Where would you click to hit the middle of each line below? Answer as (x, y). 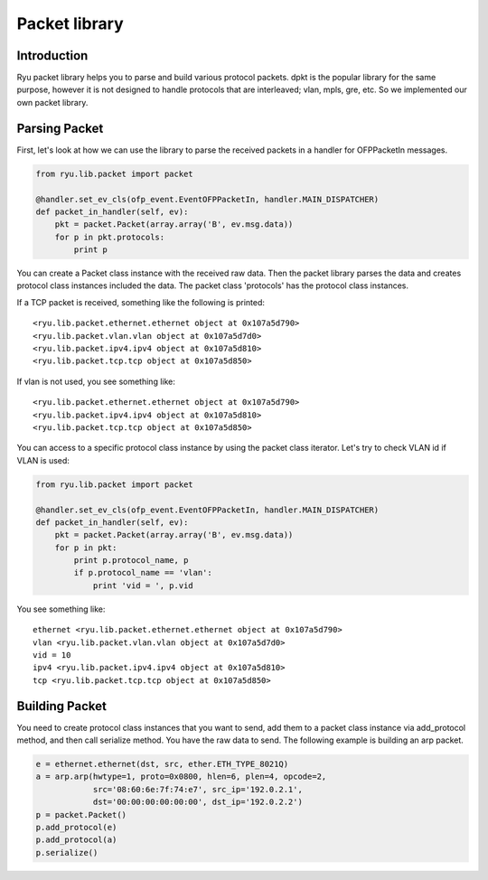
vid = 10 (52, 655)
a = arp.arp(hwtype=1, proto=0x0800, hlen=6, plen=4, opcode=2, (181, 777)
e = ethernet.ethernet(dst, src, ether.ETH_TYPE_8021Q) (162, 764)
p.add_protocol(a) (76, 840)
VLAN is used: (43, 460)
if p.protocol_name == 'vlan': (143, 573)
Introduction (52, 56)
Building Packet (62, 706)
